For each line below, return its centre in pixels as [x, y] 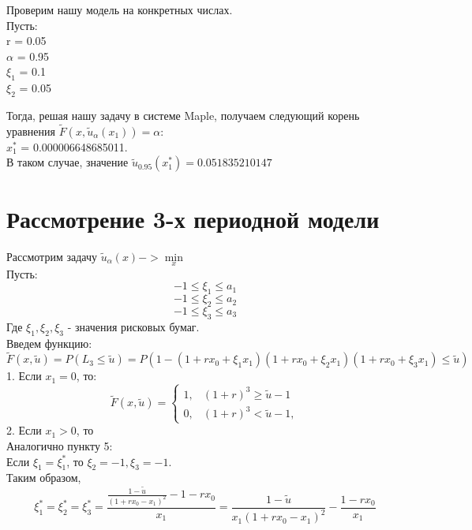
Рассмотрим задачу [52, 256]
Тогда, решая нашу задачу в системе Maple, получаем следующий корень [183, 115]
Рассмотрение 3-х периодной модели [193, 218]
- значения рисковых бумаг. [133, 326]
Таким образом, [44, 478]
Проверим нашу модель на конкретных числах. [120, 9]
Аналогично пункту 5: [60, 446]
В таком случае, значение [67, 162]
